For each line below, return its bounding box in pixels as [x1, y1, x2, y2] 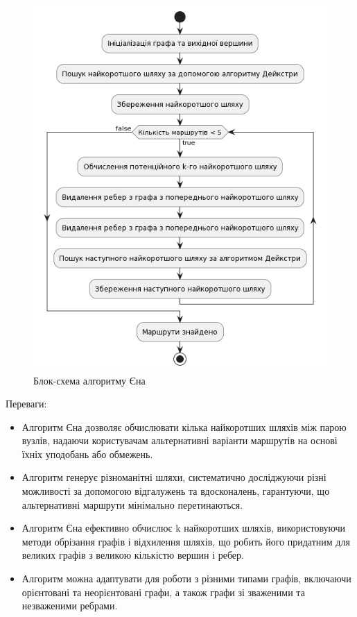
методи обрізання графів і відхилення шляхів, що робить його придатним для [21, 534, 350, 548]
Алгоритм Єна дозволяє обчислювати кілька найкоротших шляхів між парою [21, 419, 347, 434]
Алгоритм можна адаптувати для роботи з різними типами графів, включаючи [21, 571, 351, 586]
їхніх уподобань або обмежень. [21, 446, 153, 461]
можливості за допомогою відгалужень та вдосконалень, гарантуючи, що [21, 484, 330, 498]
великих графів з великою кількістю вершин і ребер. [21, 548, 244, 562]
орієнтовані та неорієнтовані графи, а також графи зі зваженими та [21, 584, 305, 599]
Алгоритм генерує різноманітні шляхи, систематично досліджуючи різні [21, 470, 326, 484]
